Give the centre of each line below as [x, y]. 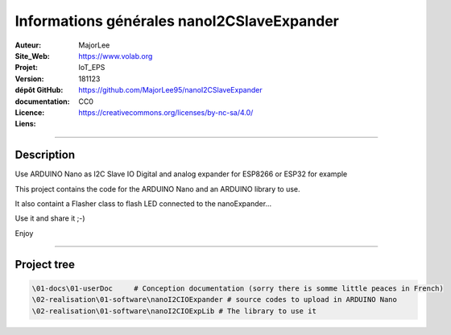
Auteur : [28, 45]
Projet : [26, 68]
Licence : [30, 112]
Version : [29, 79]
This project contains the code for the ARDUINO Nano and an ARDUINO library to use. [158, 188]
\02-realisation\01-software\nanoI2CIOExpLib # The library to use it [174, 311]
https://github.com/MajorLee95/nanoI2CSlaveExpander [171, 90]
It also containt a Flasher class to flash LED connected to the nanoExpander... [143, 203]
